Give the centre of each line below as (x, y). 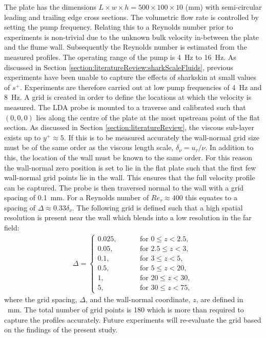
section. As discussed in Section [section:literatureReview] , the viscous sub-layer (129, 127)
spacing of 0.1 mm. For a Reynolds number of (77, 197)
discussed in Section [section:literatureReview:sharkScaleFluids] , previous (119, 67)
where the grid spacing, (41, 299)
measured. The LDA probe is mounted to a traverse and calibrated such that (125, 107)
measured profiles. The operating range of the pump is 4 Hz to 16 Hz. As (120, 57)
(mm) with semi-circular (223, 7)
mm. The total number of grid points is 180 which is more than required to (126, 309)
